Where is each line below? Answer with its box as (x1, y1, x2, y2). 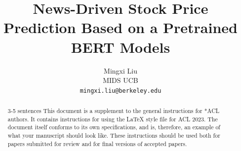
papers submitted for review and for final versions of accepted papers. (7, 139, 187, 148)
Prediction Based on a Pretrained (3, 17, 238, 38)
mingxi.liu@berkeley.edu (80, 87, 161, 94)
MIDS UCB (103, 75, 138, 85)
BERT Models (71, 37, 170, 57)
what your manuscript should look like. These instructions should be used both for (7, 131, 220, 140)
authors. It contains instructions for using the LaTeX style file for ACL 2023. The (7, 114, 218, 123)
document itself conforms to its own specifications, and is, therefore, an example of (7, 123, 220, 131)
